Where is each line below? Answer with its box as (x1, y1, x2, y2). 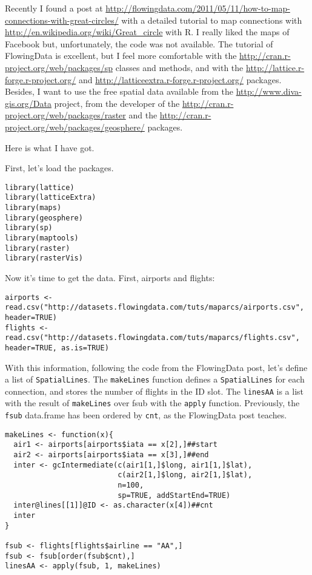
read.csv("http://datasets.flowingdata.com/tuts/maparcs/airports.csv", (5, 303, 304, 312)
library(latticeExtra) (5, 193, 96, 202)
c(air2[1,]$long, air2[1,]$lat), (118, 471, 253, 480)
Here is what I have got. (5, 141, 95, 154)
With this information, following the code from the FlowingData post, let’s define (5, 361, 308, 373)
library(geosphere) (5, 213, 83, 222)
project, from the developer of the (54, 97, 180, 109)
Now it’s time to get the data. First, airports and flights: (5, 271, 215, 284)
